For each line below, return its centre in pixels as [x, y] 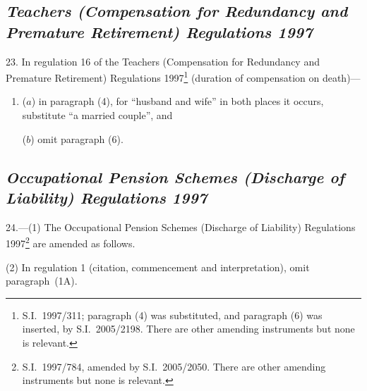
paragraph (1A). [42, 281]
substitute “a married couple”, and [97, 115]
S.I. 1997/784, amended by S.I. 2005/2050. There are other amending [174, 366]
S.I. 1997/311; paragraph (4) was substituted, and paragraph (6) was [172, 315]
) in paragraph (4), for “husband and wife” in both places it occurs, [178, 101]
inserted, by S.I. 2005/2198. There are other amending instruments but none [188, 329]
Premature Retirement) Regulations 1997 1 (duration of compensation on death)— [183, 76]
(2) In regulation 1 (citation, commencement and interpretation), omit [158, 267]
